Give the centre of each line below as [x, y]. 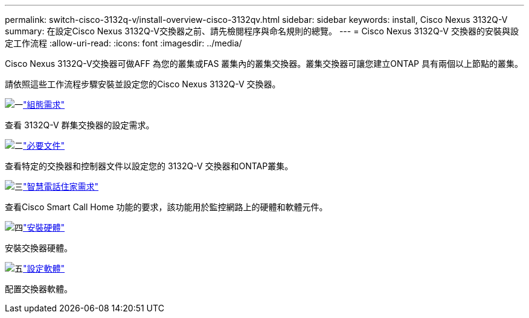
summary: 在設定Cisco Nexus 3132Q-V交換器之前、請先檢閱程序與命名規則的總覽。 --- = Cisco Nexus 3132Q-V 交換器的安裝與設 [262, 31]
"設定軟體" [44, 268]
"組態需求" [44, 104]
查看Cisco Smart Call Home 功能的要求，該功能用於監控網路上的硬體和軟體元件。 [166, 207]
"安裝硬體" [44, 227]
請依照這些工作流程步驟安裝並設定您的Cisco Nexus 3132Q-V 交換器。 [143, 84]
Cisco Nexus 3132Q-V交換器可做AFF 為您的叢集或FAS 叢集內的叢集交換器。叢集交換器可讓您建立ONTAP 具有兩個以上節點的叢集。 [264, 64]
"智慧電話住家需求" [61, 186]
